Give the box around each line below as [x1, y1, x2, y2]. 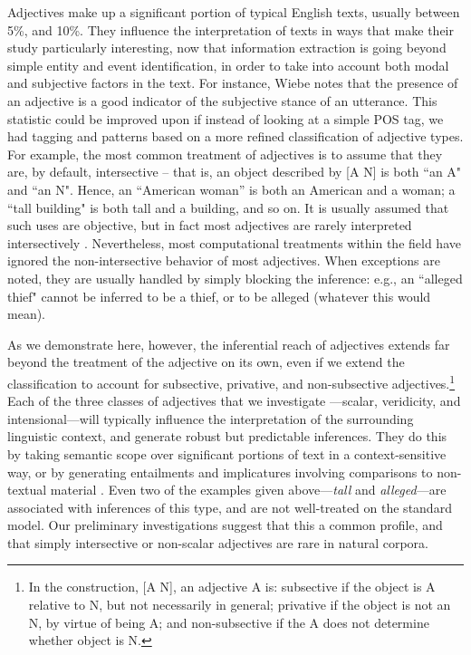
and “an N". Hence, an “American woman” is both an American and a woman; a [7, 179, 456, 198]
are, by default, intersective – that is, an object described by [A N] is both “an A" [7, 162, 462, 181]
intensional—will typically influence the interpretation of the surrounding [7, 409, 414, 428]
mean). [7, 304, 45, 323]
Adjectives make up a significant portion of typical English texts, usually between [7, 3, 460, 21]
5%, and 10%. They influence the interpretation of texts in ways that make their [7, 20, 454, 39]
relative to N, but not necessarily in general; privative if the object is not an [28, 595, 451, 614]
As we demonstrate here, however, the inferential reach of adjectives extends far [7, 334, 450, 353]
